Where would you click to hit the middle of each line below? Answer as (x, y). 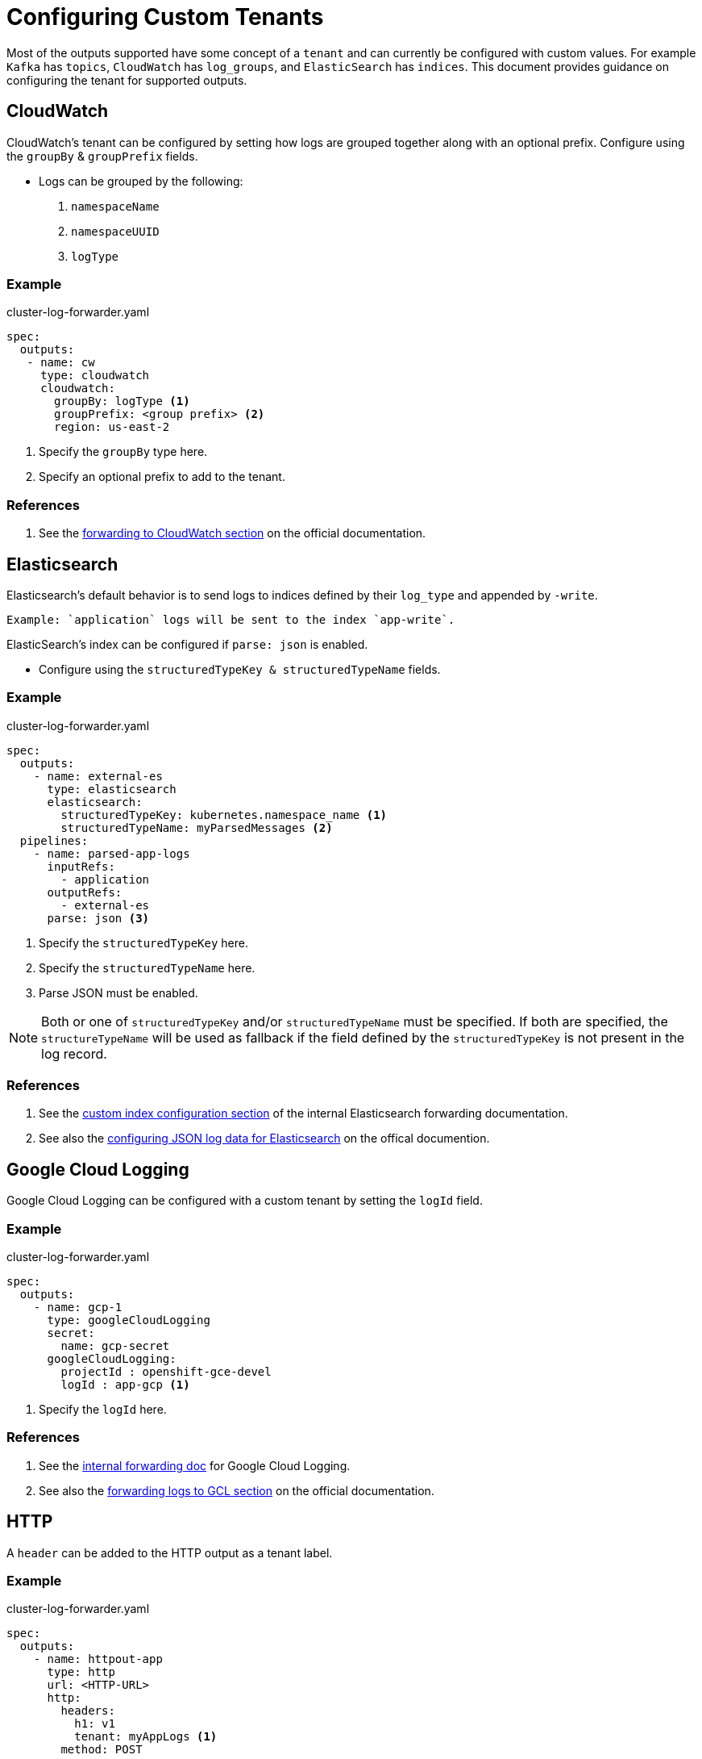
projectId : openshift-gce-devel (166, 1372)
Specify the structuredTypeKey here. (143, 942)
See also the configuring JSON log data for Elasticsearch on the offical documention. (264, 1139)
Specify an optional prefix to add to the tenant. (162, 477)
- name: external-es (98, 776)
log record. (74, 1053)
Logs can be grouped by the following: (141, 181)
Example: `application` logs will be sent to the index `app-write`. (231, 619)
